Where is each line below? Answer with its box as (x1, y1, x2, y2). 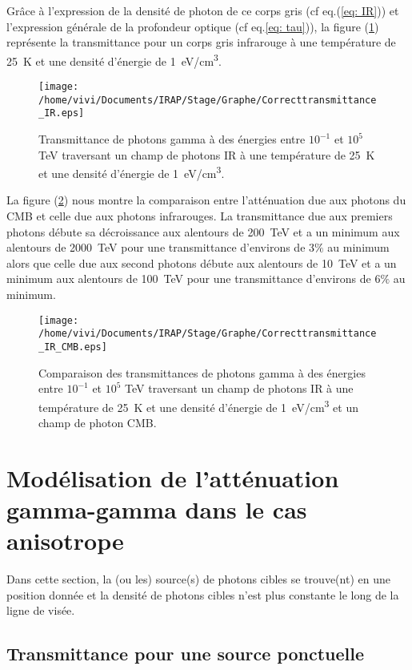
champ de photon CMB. (38, 414, 157, 430)
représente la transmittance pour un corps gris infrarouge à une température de (6, 34, 396, 50)
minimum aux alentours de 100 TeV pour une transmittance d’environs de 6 (6, 270, 381, 287)
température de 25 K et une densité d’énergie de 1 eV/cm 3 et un (38, 396, 358, 415)
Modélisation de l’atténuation (6, 461, 339, 494)
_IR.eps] (38, 107, 85, 119)
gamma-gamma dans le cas (6, 492, 307, 525)
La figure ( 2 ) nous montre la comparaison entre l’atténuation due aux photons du (6, 192, 406, 208)
